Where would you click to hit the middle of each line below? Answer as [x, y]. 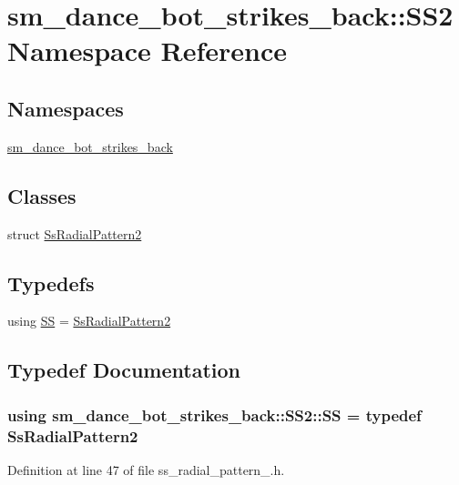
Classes [42, 195]
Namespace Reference [147, 51]
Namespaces [66, 108]
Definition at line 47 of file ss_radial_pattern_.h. [146, 469]
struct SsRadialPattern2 [75, 233]
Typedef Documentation [124, 370]
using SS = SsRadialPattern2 [89, 321]
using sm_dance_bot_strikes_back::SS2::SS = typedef [214, 414]
